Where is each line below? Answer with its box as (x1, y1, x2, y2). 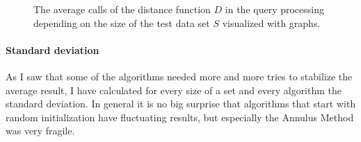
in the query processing (225, 2, 325, 16)
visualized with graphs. (222, 15, 321, 30)
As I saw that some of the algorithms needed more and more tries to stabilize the (6, 69, 353, 83)
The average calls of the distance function (33, 2, 211, 16)
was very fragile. (6, 123, 75, 138)
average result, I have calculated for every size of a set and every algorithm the (6, 82, 342, 97)
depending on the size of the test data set (33, 15, 210, 30)
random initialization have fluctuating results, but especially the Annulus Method (6, 109, 354, 124)
